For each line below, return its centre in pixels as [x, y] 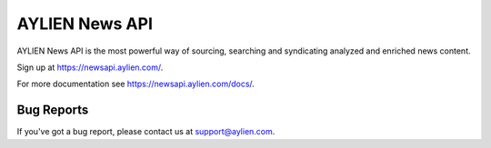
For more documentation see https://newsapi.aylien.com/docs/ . [135, 84]
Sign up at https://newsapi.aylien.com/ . [90, 67]
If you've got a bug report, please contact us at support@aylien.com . [146, 132]
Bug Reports [53, 110]
